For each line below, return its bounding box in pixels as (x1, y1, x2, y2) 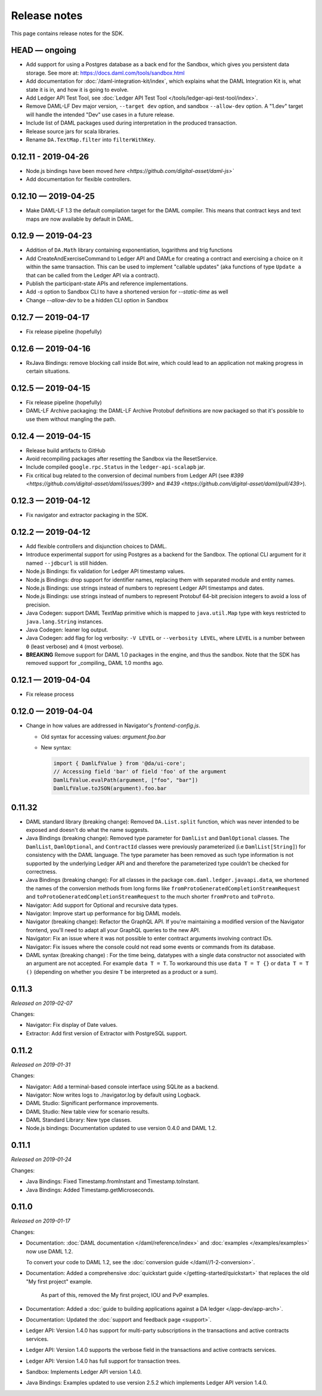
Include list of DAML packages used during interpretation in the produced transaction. (26, 119, 237, 126)
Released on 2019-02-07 (11, 999, 73, 1007)
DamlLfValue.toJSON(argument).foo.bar (53, 785, 167, 792)
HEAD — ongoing (11, 45, 77, 55)
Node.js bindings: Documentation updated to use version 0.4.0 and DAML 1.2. (26, 1125, 217, 1132)
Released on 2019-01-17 (11, 1217, 71, 1225)
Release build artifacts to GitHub (26, 447, 106, 454)
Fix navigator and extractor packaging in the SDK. (26, 512, 148, 519)
